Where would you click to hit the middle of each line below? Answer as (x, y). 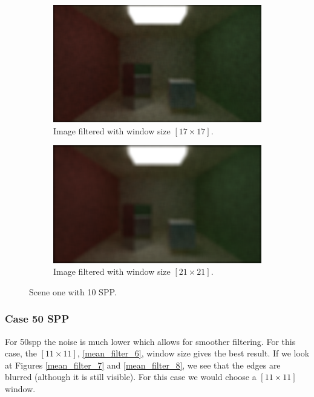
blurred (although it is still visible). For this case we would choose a (131, 377)
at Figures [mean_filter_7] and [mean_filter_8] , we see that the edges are (143, 365)
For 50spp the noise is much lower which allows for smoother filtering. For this (150, 341)
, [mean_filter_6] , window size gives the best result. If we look (193, 353)
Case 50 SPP (37, 319)
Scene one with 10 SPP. (73, 291)
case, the (21, 353)
